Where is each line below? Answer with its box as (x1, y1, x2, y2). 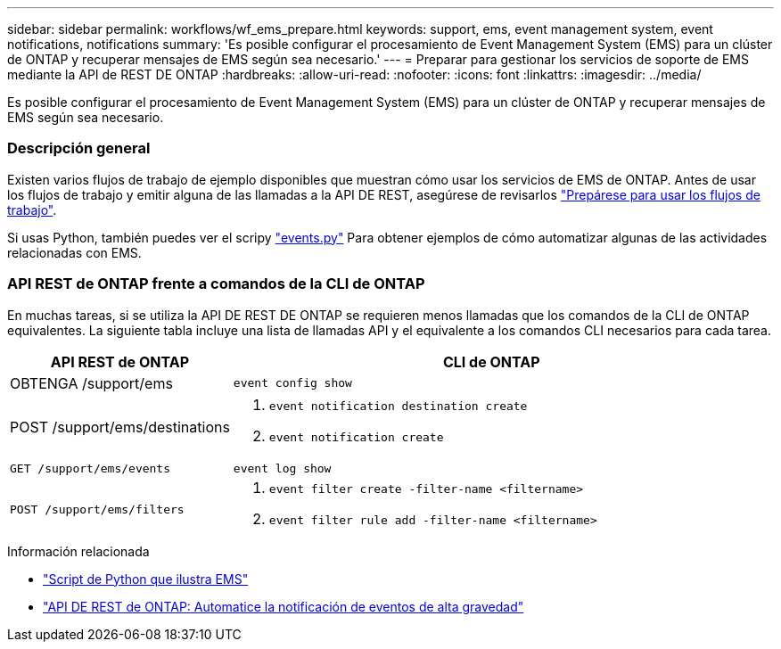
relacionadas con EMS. (7, 244, 142, 260)
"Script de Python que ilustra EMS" (43, 571, 249, 587)
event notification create (268, 430, 444, 444)
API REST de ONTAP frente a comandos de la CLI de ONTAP (7, 275, 425, 293)
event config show (233, 376, 352, 390)
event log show (233, 461, 332, 475)
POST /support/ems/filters (10, 503, 185, 516)
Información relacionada (7, 543, 150, 559)
